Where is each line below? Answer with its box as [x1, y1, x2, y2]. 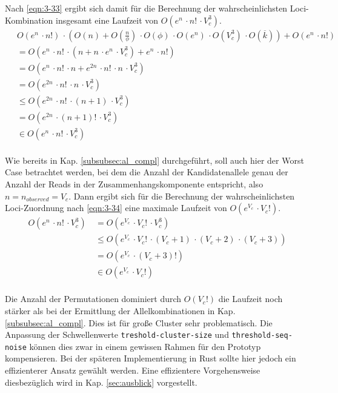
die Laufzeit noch [218, 292, 283, 305]
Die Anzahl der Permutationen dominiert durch [5, 292, 182, 305]
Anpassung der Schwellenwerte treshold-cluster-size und [5, 328, 229, 341]
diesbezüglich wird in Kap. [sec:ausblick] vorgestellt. [5, 375, 197, 388]
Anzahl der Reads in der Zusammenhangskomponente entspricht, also [5, 178, 263, 190]
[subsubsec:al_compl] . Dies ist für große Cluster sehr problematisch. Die [5, 316, 273, 329]
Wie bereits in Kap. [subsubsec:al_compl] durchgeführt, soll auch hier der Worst [5, 153, 304, 166]
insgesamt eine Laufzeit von [56, 13, 159, 26]
